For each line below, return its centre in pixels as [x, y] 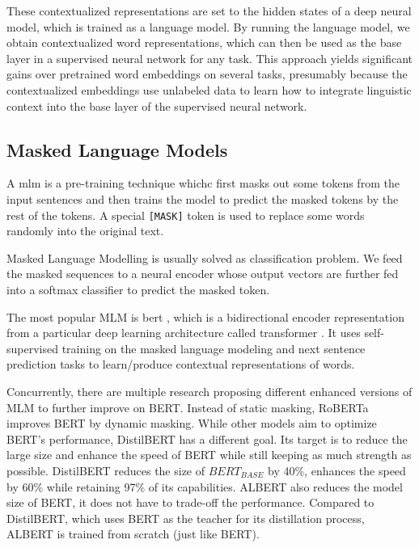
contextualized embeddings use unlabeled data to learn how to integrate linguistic [209, 89]
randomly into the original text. [85, 231]
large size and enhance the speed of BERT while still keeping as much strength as [209, 455]
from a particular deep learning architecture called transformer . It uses [184, 333]
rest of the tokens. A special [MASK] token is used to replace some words [186, 215]
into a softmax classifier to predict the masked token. [138, 289]
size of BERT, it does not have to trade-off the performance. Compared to [190, 502]
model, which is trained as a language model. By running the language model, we [208, 26]
